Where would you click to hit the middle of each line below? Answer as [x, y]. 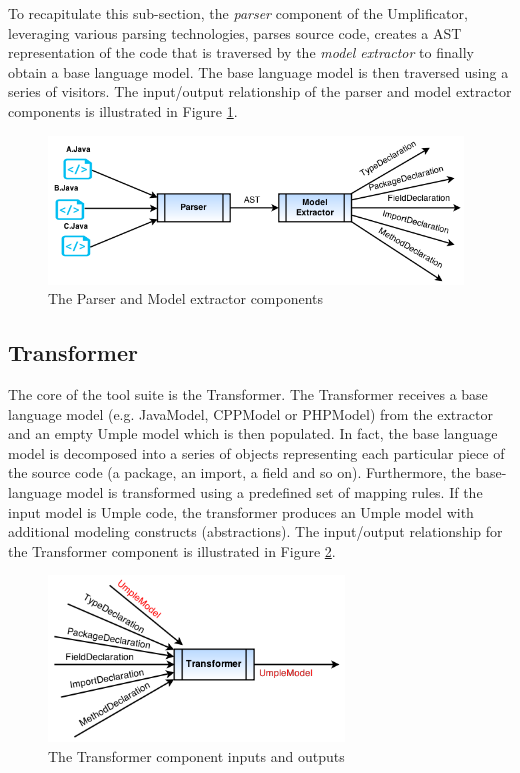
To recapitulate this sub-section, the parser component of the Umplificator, [238, 13]
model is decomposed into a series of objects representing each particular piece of [256, 452]
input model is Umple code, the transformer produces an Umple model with [241, 511]
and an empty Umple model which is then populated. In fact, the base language [253, 433]
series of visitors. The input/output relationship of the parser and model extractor [260, 91]
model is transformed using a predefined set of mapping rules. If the [274, 491]
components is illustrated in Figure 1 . [123, 110]
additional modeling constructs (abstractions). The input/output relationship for [255, 531]
